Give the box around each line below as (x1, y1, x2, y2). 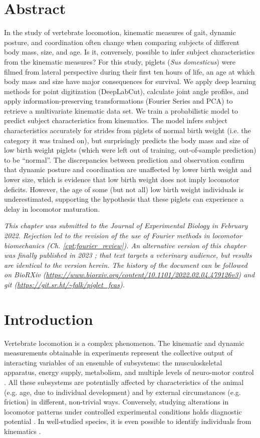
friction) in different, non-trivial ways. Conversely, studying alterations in (4, 396, 229, 407)
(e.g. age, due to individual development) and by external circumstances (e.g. (4, 386, 241, 397)
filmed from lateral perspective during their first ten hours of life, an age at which (4, 66, 255, 77)
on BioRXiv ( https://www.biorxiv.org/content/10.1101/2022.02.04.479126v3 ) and (4, 269, 255, 280)
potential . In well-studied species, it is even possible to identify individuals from (4, 416, 251, 426)
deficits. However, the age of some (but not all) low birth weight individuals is (4, 184, 243, 194)
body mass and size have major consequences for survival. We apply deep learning (4, 76, 256, 87)
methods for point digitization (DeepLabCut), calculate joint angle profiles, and (4, 86, 248, 96)
